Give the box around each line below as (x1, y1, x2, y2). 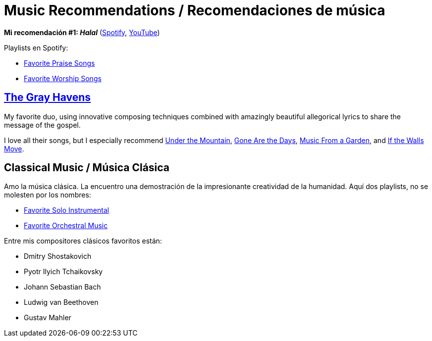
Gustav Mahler (24, 313, 71, 322)
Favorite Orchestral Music (24, 221, 108, 230)
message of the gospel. (4, 120, 81, 129)
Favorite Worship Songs (24, 74, 102, 83)
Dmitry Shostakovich (24, 252, 92, 261)
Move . (4, 144, 24, 153)
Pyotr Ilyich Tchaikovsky (24, 267, 103, 276)
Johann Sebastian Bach (24, 283, 101, 292)
